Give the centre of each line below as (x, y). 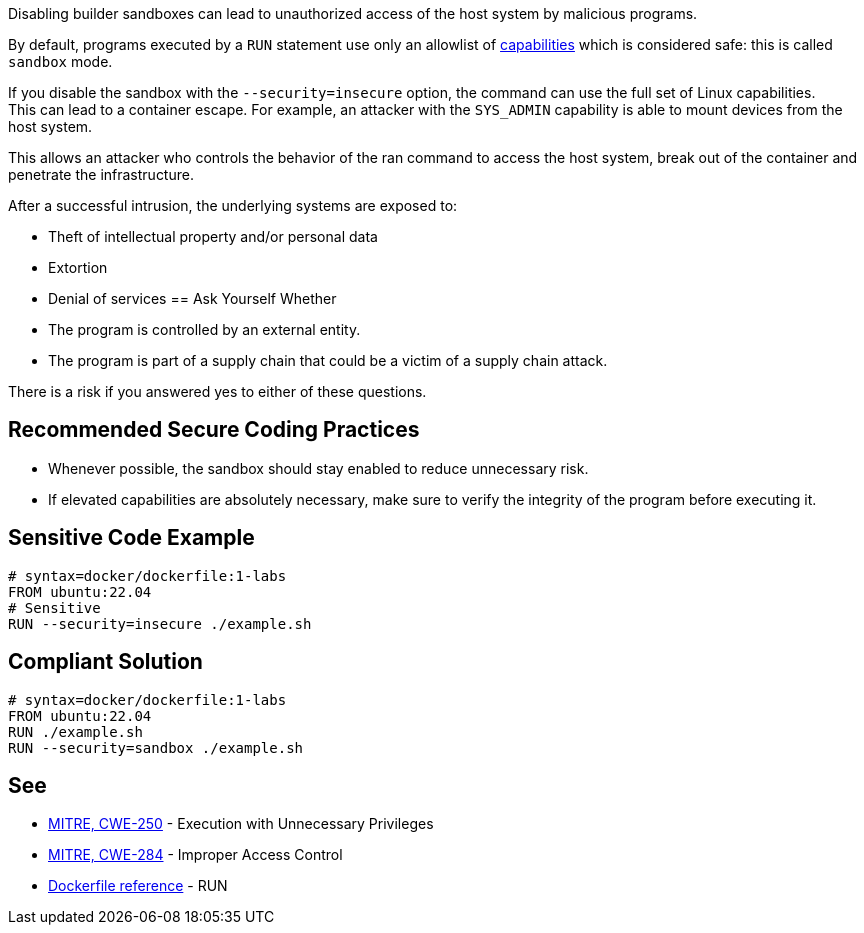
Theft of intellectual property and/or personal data (213, 236)
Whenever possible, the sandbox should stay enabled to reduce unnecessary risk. (318, 468)
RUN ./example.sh (75, 731)
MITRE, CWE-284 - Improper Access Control (195, 855)
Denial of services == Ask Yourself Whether (192, 298)
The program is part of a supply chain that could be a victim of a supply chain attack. (328, 360)
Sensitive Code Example (131, 538)
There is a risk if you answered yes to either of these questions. (217, 391)
